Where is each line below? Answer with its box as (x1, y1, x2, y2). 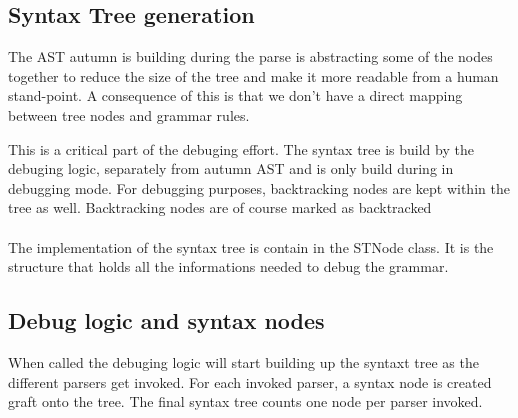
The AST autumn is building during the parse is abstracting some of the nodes (8, 46, 493, 67)
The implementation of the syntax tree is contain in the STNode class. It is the (8, 236, 494, 257)
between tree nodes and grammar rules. (8, 104, 250, 125)
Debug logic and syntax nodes (8, 305, 325, 336)
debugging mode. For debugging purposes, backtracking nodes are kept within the (8, 177, 510, 198)
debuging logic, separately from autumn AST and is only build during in (8, 158, 454, 179)
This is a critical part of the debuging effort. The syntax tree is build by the (8, 138, 474, 159)
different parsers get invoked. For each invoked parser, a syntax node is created (8, 371, 492, 392)
